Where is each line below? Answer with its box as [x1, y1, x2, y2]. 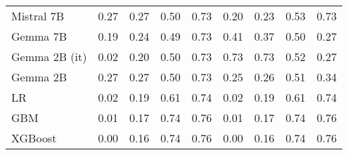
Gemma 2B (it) [11, 48, 87, 65]
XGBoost [11, 130, 57, 146]
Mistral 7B [11, 8, 65, 24]
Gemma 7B [11, 28, 67, 44]
